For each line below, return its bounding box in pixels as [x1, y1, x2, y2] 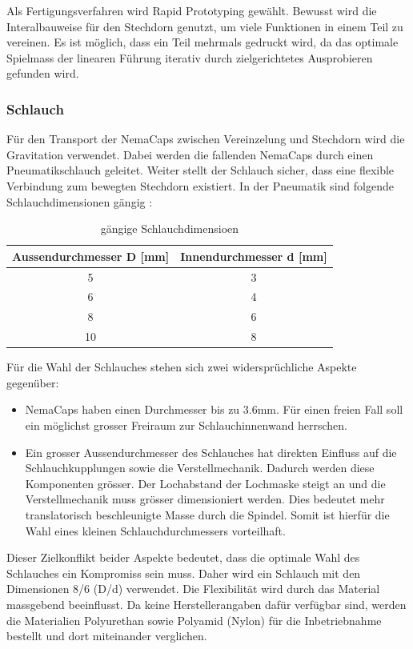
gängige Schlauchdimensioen [100, 220, 239, 237]
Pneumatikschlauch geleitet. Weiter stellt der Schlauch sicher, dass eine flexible [6, 162, 395, 178]
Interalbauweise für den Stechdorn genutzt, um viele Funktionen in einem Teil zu [6, 18, 403, 34]
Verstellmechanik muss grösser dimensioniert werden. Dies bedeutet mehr [25, 491, 385, 507]
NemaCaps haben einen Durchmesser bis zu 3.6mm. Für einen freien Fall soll [25, 401, 403, 418]
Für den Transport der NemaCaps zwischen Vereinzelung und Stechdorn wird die [6, 130, 405, 147]
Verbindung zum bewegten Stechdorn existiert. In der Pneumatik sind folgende [6, 177, 394, 194]
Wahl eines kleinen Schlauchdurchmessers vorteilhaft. [25, 522, 286, 539]
